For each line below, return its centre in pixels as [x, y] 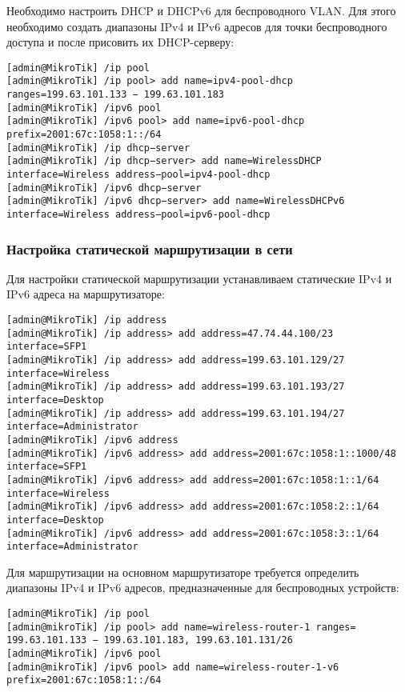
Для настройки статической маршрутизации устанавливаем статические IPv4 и [199, 278]
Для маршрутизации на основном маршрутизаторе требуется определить [183, 572]
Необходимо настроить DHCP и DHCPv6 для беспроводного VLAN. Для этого [201, 10]
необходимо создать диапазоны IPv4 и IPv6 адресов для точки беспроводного [197, 26]
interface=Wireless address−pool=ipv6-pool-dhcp [138, 214]
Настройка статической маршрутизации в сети [150, 248]
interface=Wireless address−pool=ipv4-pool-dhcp [138, 175]
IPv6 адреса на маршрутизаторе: [86, 294]
